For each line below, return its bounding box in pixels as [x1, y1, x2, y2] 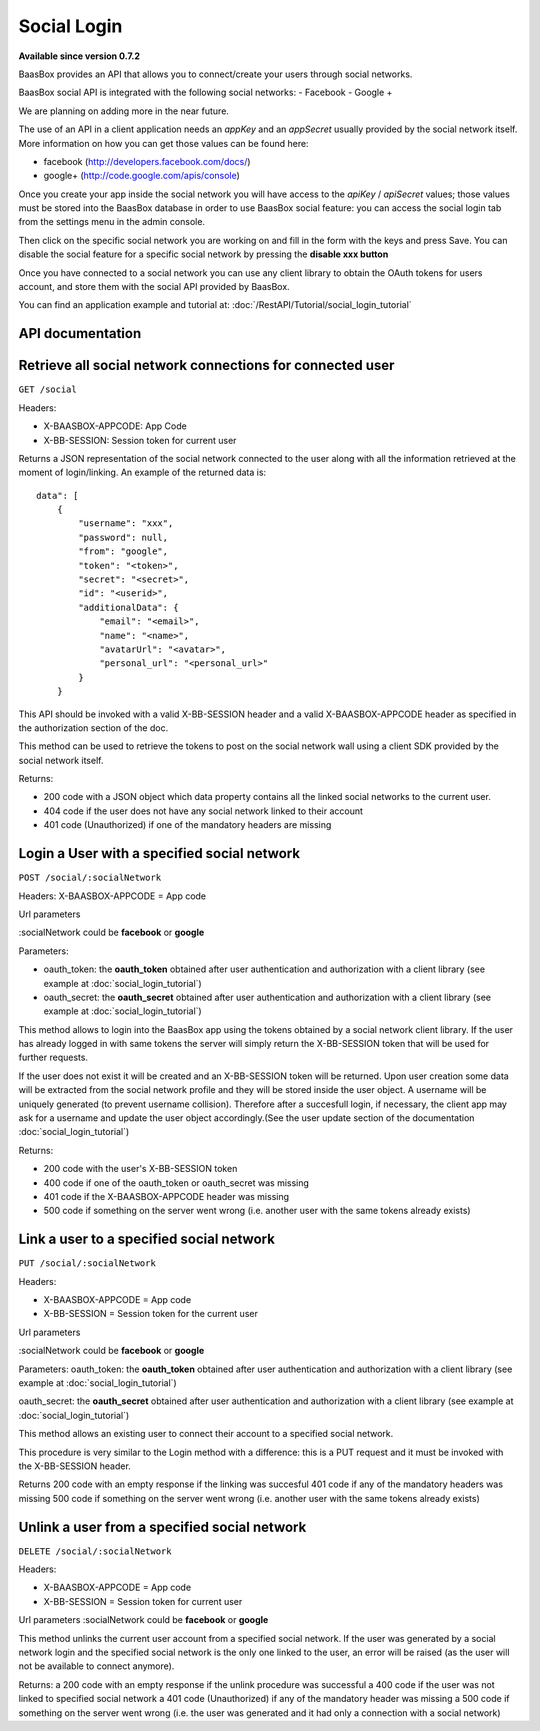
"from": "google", [78, 546, 169, 557]
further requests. [18, 1051, 89, 1064]
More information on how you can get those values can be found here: [18, 137, 309, 149]
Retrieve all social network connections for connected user [18, 357, 395, 374]
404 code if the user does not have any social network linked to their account [43, 805, 364, 817]
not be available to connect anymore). [18, 1660, 175, 1672]
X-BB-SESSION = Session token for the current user [43, 1308, 259, 1320]
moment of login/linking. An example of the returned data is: [18, 466, 267, 479]
